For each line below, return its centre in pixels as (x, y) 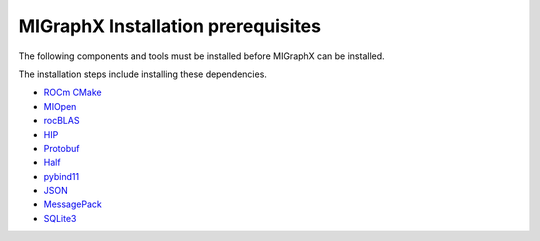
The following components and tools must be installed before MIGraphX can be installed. (201, 56)
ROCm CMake (72, 92)
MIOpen (60, 106)
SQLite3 (60, 218)
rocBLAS (61, 121)
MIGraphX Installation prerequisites (170, 26)
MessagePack (72, 204)
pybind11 (61, 176)
